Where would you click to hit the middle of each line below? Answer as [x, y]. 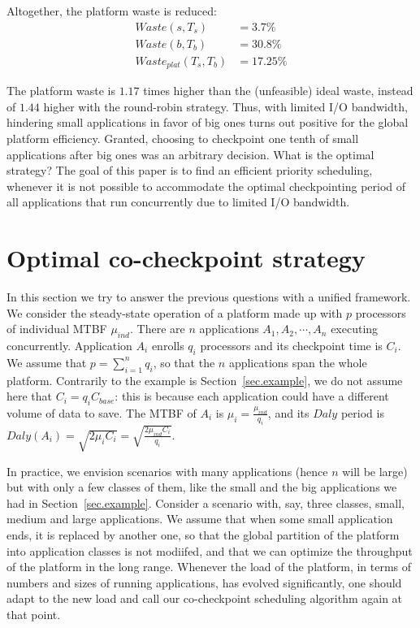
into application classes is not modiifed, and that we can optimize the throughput [210, 550]
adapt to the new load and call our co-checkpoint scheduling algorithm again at [205, 598]
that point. [34, 614]
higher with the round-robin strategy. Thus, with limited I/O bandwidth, [225, 106]
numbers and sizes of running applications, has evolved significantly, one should [204, 582]
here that [30, 396]
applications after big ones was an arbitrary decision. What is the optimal [191, 154]
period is [362, 412]
